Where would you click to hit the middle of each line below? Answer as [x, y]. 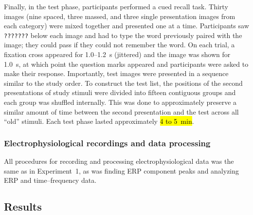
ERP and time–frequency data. [50, 180]
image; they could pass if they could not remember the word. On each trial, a [119, 45]
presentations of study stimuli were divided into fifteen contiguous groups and [120, 92]
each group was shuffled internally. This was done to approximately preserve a [120, 102]
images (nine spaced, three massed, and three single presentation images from [120, 16]
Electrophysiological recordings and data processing [107, 143]
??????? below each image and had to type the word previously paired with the [123, 35]
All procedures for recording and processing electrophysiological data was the [119, 161]
